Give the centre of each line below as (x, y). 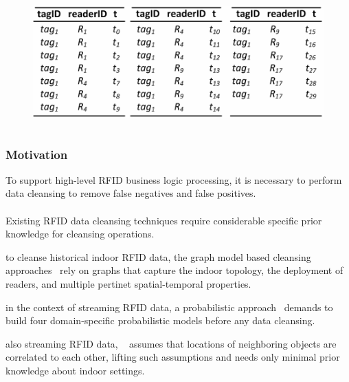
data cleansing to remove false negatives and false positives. (131, 193)
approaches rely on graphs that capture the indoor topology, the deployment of (174, 270)
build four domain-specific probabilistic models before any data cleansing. (160, 320)
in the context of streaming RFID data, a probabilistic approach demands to (169, 307)
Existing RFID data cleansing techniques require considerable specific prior (164, 220)
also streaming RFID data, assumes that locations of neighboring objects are (171, 343)
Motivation (37, 154)
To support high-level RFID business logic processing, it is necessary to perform (174, 179)
